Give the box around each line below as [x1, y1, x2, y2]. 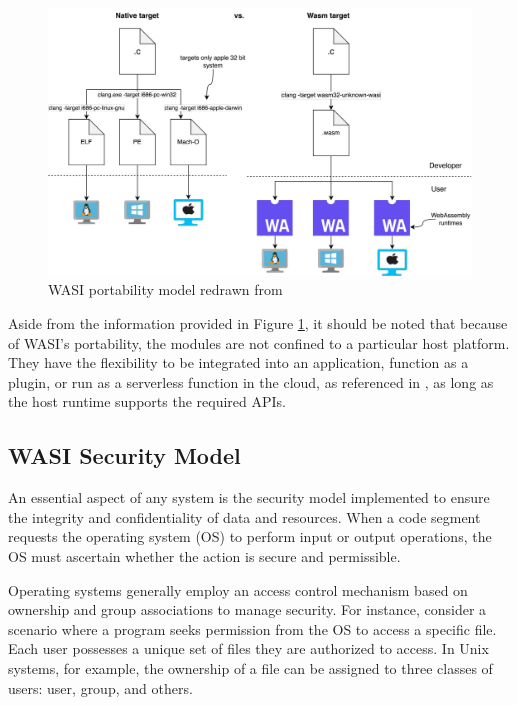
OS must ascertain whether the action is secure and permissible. [8, 546, 401, 567]
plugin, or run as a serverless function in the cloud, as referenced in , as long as [8, 371, 494, 392]
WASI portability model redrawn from [48, 279, 283, 300]
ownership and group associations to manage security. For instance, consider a [8, 599, 487, 620]
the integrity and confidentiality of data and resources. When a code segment [8, 506, 481, 527]
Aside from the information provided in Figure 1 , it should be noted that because [8, 313, 508, 334]
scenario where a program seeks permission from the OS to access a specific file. [8, 618, 497, 639]
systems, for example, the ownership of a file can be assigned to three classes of [8, 658, 493, 678]
